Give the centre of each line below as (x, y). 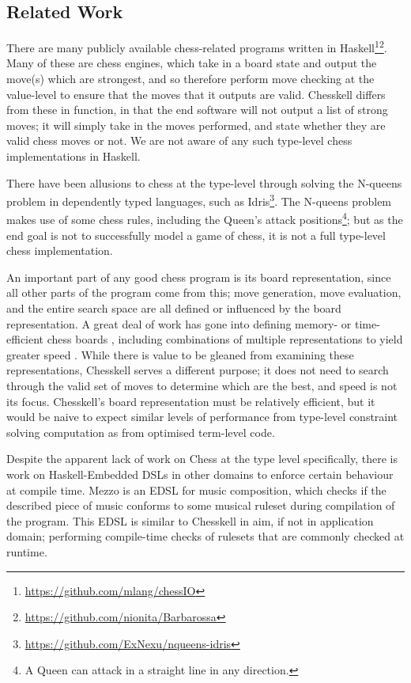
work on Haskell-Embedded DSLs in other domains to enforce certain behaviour (200, 474)
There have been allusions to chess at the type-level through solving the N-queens (204, 182)
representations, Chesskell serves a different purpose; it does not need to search (198, 370)
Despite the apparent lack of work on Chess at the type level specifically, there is (202, 459)
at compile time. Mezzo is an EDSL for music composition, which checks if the (196, 489)
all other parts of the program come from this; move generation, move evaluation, (204, 292)
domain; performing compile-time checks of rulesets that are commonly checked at (205, 536)
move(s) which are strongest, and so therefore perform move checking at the (190, 79)
